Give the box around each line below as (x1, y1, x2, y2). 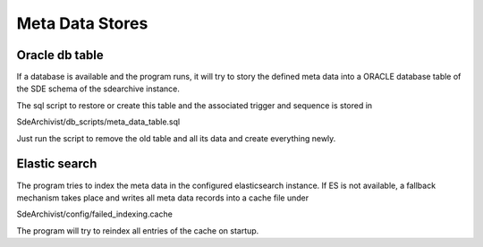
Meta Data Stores (16, 13, 148, 33)
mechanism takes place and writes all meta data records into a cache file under (16, 192, 309, 203)
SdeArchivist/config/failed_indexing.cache (16, 209, 174, 219)
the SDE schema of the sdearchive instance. (16, 83, 181, 94)
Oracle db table (16, 47, 105, 63)
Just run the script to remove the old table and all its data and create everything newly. (16, 132, 336, 143)
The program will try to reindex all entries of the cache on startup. (16, 225, 259, 236)
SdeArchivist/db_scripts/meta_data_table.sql (16, 116, 181, 127)
